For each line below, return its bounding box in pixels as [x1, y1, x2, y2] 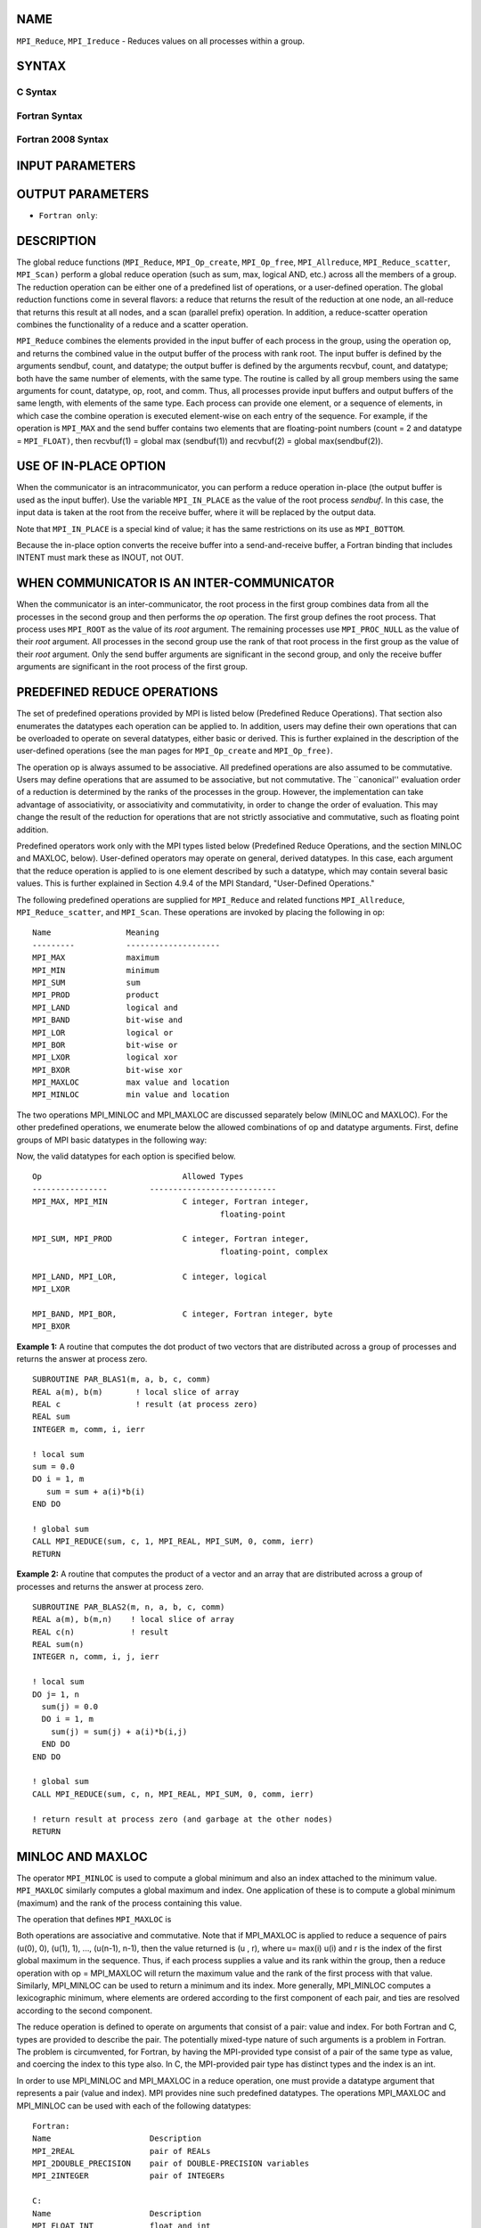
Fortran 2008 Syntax [16, 134, 109, 146]
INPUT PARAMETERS [16, 159, 136, 174]
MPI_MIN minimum [32, 965, 159, 975]
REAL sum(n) [32, 1640, 85, 1650]
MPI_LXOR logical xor [32, 1053, 178, 1062]
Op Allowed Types [32, 1172, 244, 1182]
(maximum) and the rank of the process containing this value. [16, 1897, 242, 1908]
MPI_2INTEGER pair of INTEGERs [32, 2171, 225, 2181]
